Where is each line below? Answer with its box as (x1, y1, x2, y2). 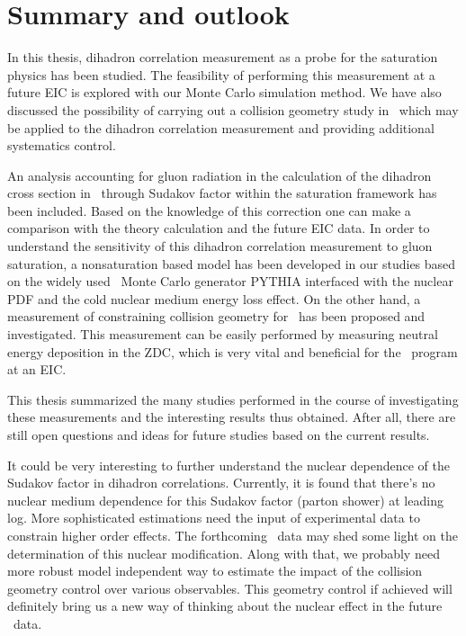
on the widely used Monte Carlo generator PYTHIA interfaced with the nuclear (7, 272, 453, 291)
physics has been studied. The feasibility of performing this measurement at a (7, 65, 435, 84)
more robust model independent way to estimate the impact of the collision (7, 561, 423, 580)
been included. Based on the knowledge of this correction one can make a (7, 201, 411, 219)
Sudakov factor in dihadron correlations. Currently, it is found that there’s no (7, 473, 435, 492)
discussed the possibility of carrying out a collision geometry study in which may (7, 100, 459, 119)
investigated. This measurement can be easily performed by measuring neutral (7, 325, 438, 344)
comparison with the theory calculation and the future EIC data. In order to (7, 219, 430, 237)
